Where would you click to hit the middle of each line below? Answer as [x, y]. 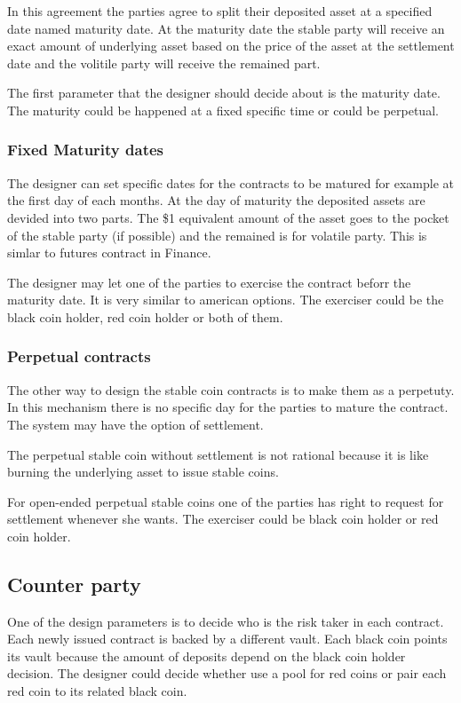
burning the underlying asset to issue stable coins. [143, 472]
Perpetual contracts [79, 356]
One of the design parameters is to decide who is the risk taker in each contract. [226, 621]
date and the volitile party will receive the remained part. [164, 63]
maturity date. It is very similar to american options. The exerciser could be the [226, 300]
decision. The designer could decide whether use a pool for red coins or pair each [227, 673]
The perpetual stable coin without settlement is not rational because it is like [218, 454]
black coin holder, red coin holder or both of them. [145, 316]
